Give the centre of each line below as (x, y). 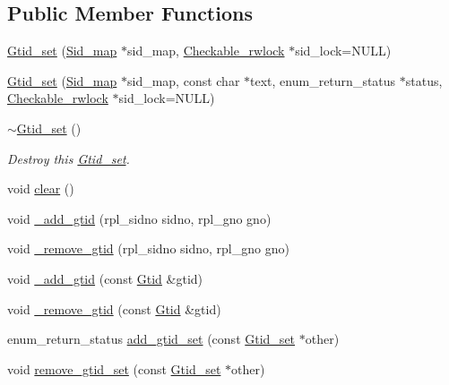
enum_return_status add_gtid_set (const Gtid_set (151, 339)
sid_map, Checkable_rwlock (206, 51)
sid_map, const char (183, 80)
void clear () (41, 188)
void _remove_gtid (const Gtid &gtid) (114, 308)
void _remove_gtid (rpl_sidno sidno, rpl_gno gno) (148, 248)
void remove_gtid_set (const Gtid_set (114, 368)
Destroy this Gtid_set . (69, 158)
